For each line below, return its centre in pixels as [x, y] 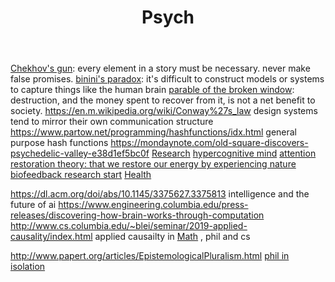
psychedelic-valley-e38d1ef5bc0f [80, 153]
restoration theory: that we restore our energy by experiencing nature [153, 164]
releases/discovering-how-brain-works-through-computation [137, 215]
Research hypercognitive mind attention [234, 153]
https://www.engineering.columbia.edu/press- [153, 205]
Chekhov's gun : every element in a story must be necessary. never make [160, 68]
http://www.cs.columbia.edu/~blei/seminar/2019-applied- [129, 226]
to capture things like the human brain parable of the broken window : [152, 90]
